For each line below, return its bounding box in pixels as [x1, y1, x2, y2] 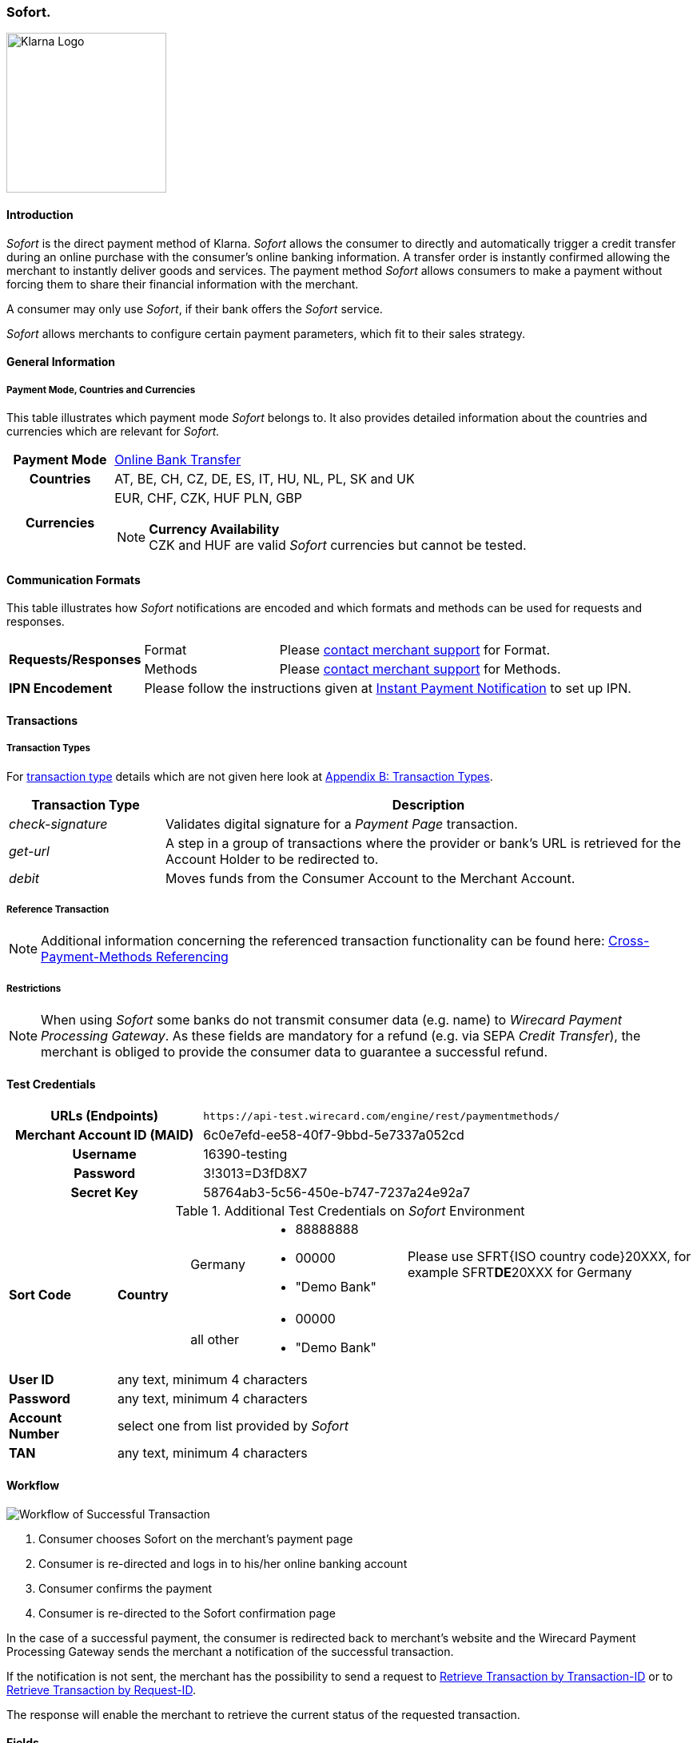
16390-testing [203, 1146, 288, 1163]
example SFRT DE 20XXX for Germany [407, 1264, 632, 1281]
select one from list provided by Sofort [117, 1418, 348, 1435]
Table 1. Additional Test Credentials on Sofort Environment [175, 1203, 525, 1220]
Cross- [608, 933, 650, 949]
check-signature [9, 815, 108, 832]
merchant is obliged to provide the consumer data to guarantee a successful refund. [41, 1044, 548, 1061]
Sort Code [9, 1287, 72, 1303]
